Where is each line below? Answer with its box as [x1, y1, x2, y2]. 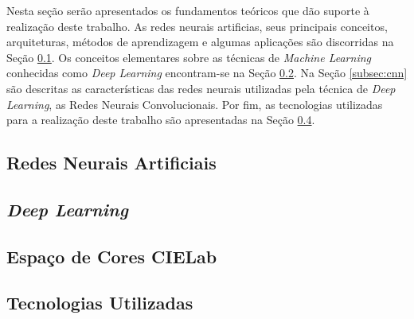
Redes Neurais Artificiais [6, 150, 217, 175]
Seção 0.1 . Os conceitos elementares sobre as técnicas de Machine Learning [6, 49, 371, 65]
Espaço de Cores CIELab [6, 243, 217, 268]
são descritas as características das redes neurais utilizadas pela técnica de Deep [6, 80, 396, 96]
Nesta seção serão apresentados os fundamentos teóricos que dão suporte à [6, 2, 369, 18]
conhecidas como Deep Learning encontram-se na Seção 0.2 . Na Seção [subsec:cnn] [6, 64, 408, 81]
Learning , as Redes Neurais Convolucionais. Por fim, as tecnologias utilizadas [6, 95, 383, 112]
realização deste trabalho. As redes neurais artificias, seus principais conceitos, [6, 18, 388, 34]
